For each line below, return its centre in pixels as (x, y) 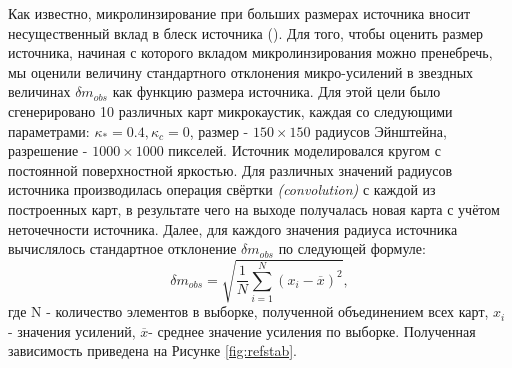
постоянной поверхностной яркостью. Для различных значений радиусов (230, 169)
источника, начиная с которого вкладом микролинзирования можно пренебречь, (250, 52)
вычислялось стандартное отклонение (122, 248)
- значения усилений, (72, 330)
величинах (39, 91)
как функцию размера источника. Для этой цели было (276, 91)
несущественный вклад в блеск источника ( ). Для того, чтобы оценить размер (246, 32)
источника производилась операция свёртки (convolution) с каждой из (222, 189)
